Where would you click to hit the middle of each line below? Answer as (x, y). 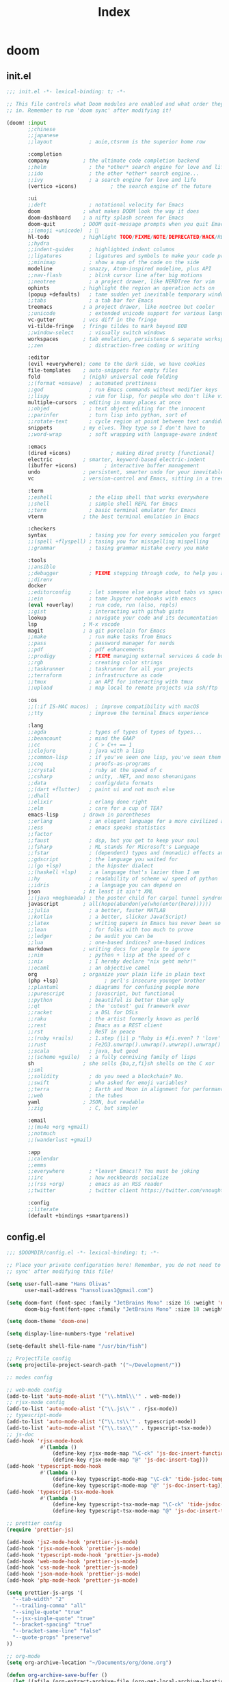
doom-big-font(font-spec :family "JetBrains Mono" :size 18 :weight (124, 1309)
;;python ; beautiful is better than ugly (106, 1000)
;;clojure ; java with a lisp (86, 751)
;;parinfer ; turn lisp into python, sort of (107, 415)
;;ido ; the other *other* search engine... (113, 173)
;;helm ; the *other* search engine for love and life (127, 167)
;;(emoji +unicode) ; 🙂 (63, 231)
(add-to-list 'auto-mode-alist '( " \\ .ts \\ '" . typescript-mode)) (101, 1422)
